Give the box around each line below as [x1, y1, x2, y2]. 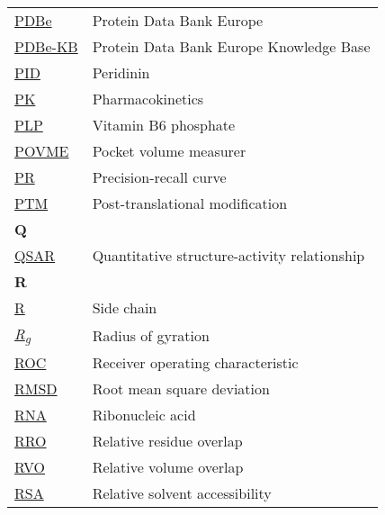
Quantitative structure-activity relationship [92, 245, 365, 266]
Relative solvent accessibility [92, 483, 272, 504]
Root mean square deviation [92, 378, 270, 400]
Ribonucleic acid [92, 404, 196, 426]
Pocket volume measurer [92, 140, 246, 161]
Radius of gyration [92, 324, 210, 346]
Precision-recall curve [92, 167, 227, 187]
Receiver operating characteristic [92, 352, 299, 374]
